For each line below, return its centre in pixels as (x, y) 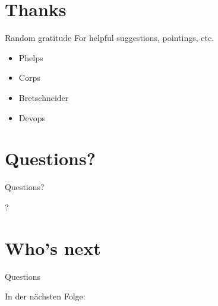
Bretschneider (44, 97)
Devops (32, 117)
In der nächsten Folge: (45, 296)
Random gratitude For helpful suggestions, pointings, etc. (110, 38)
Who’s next (53, 247)
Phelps (31, 57)
